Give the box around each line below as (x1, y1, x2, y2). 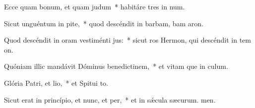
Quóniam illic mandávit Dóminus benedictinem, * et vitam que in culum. (4, 61, 228, 71)
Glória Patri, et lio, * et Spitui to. (4, 77, 109, 88)
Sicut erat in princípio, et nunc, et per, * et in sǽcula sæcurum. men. (4, 94, 216, 105)
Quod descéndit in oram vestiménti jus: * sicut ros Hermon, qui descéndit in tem (4, 35, 251, 45)
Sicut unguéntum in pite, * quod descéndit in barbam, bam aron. (4, 18, 203, 28)
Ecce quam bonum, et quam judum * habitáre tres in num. (4, 1, 185, 11)
